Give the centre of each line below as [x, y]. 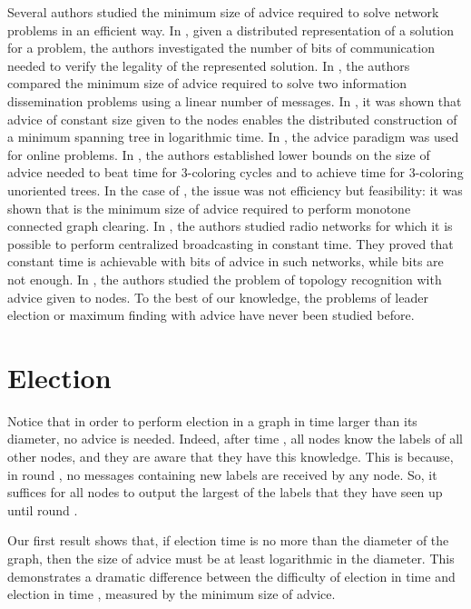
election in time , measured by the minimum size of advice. [172, 594]
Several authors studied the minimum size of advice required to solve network [223, 12]
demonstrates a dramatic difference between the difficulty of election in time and [231, 576]
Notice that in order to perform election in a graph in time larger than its [212, 420]
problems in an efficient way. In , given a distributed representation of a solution [231, 30]
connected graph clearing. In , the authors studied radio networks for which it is [230, 226]
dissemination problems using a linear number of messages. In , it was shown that [235, 100]
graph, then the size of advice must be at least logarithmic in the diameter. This [231, 558]
